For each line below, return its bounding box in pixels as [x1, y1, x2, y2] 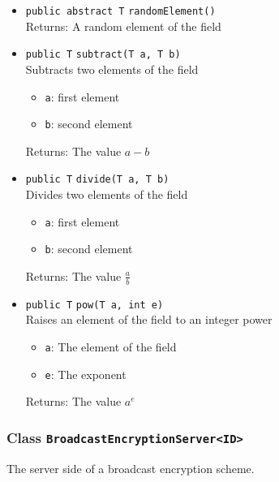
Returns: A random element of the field [25, 17, 221, 34]
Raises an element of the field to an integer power [25, 311, 273, 328]
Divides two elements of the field [25, 186, 188, 203]
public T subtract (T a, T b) [25, 49, 181, 61]
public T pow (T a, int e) [25, 299, 164, 311]
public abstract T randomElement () [25, 6, 216, 17]
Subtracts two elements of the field [25, 60, 199, 77]
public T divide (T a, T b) [25, 174, 170, 186]
